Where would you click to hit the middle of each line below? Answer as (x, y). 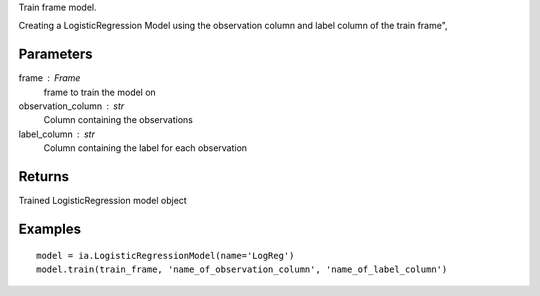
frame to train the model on (100, 92)
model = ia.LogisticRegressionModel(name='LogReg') (165, 255)
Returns (44, 176)
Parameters (55, 54)
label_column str (56, 134)
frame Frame (49, 78)
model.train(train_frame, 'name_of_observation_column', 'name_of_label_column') (242, 269)
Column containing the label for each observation (145, 148)
